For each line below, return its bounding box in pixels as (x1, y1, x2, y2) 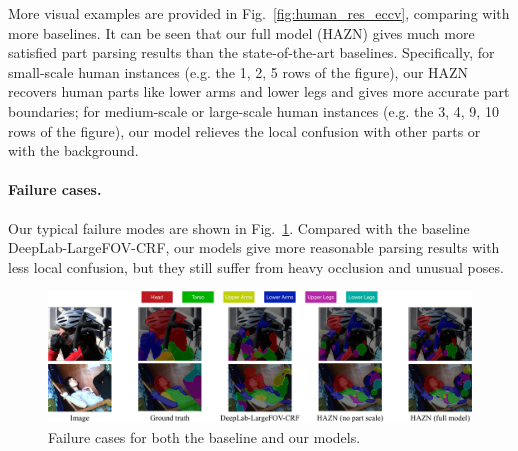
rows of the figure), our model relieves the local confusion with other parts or (8, 120, 481, 141)
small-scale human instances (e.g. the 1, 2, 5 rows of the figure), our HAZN (8, 61, 469, 82)
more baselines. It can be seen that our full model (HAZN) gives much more (8, 22, 475, 43)
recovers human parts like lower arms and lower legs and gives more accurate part (8, 81, 510, 102)
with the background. (8, 140, 139, 161)
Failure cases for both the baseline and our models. (48, 426, 361, 447)
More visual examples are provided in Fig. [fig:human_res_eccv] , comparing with (8, 3, 510, 23)
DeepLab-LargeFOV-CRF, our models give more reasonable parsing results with (8, 237, 500, 258)
